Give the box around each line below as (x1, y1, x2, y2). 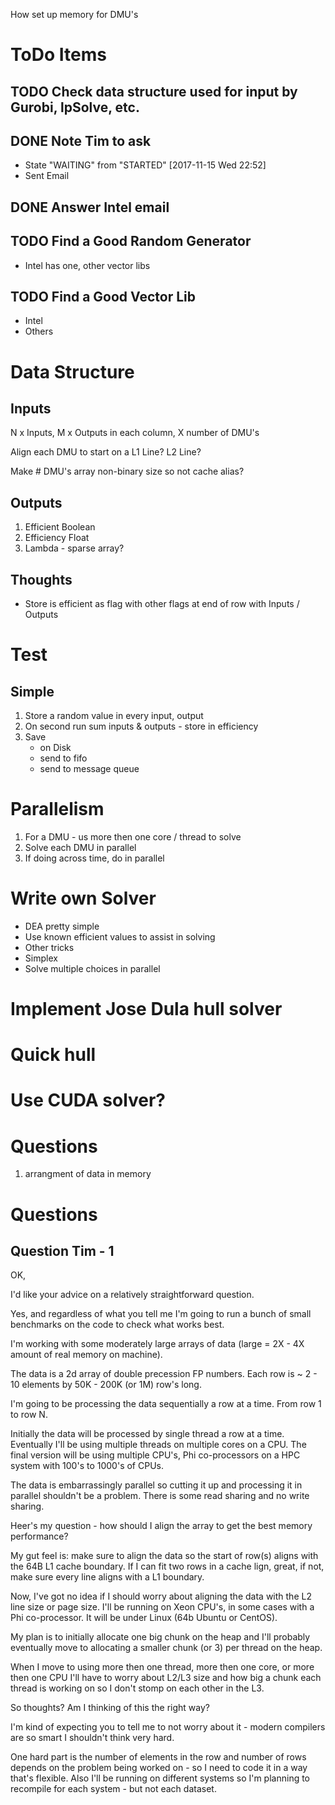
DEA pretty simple (24, 920, 100, 932)
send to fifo (39, 752, 88, 764)
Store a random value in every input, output (24, 710, 204, 722)
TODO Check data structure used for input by (10, 83, 298, 100)
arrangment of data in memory (24, 1168, 152, 1180)
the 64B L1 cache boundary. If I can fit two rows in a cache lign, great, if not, (10, 1560, 325, 1573)
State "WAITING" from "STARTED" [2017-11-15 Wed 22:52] (24, 159, 267, 171)
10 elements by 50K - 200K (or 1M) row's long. (10, 1379, 202, 1391)
